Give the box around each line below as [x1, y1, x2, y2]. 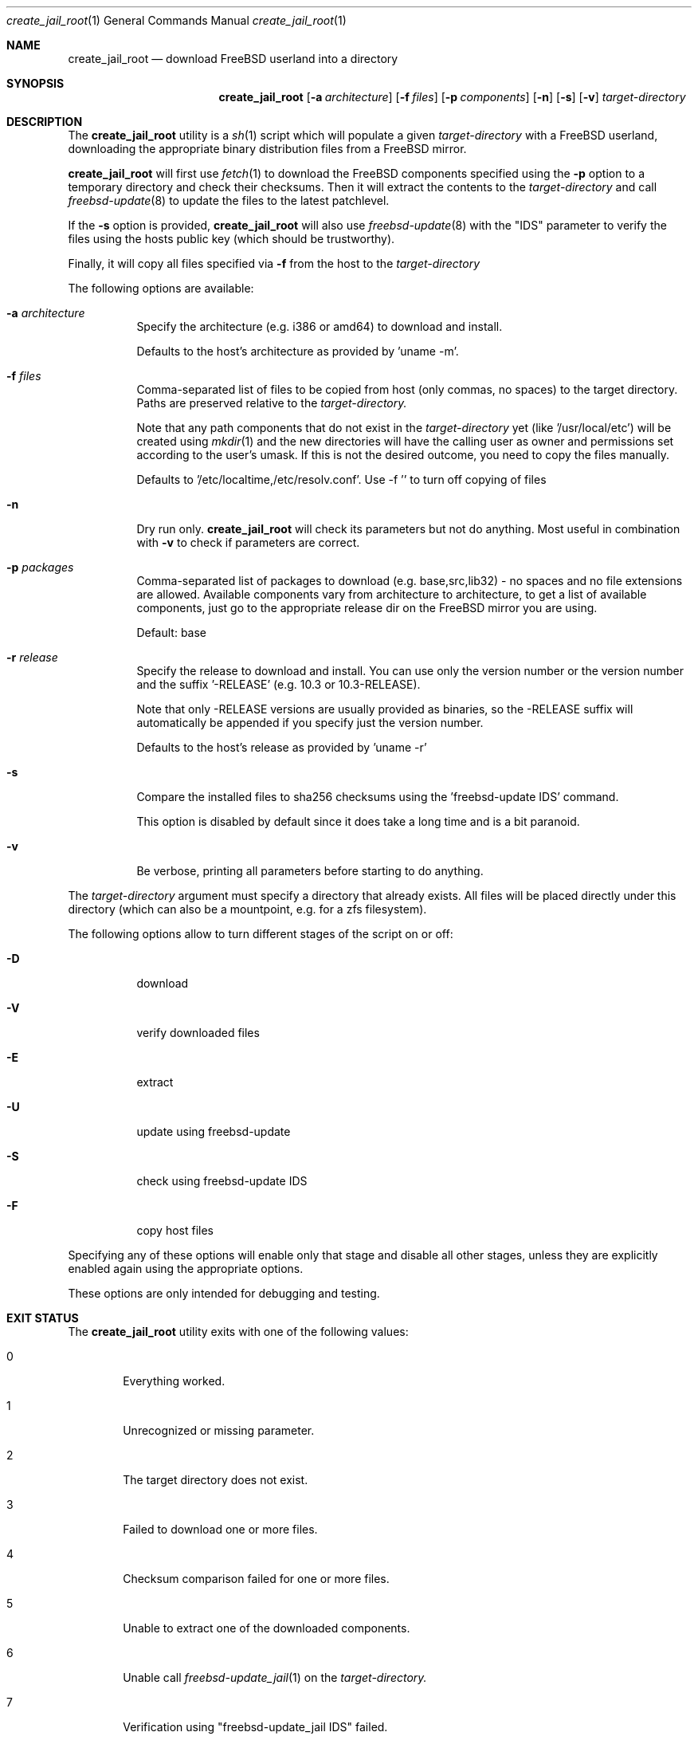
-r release [6, 650, 58, 664]
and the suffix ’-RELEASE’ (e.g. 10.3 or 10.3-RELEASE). [136, 678, 421, 691]
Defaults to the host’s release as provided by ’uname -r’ [136, 740, 427, 754]
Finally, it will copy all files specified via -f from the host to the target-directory [68, 257, 480, 270]
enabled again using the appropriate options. [68, 1262, 304, 1275]
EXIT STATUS [6, 1311, 79, 1325]
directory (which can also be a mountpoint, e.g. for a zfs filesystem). [68, 902, 427, 916]
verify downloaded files [136, 1026, 260, 1039]
